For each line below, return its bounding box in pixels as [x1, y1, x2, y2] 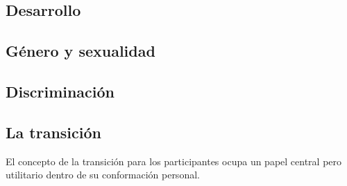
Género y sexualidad [6, 40, 155, 62]
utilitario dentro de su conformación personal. [6, 167, 200, 182]
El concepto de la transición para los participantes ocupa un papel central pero [6, 154, 342, 168]
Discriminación [6, 80, 115, 102]
